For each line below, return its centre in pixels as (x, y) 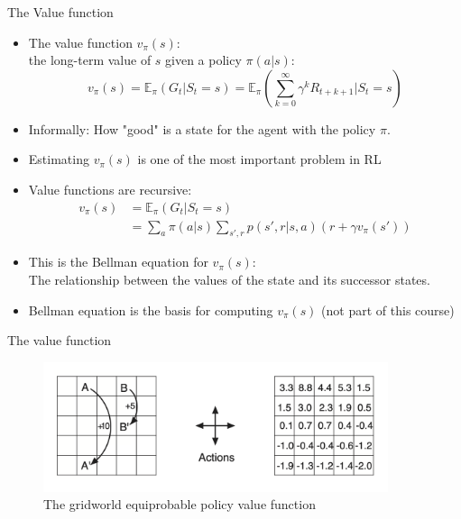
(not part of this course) (388, 310)
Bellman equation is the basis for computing (151, 310)
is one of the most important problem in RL (259, 159)
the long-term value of (90, 60)
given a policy (203, 60)
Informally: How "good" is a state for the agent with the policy (202, 128)
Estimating (59, 159)
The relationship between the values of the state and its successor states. (229, 280)
